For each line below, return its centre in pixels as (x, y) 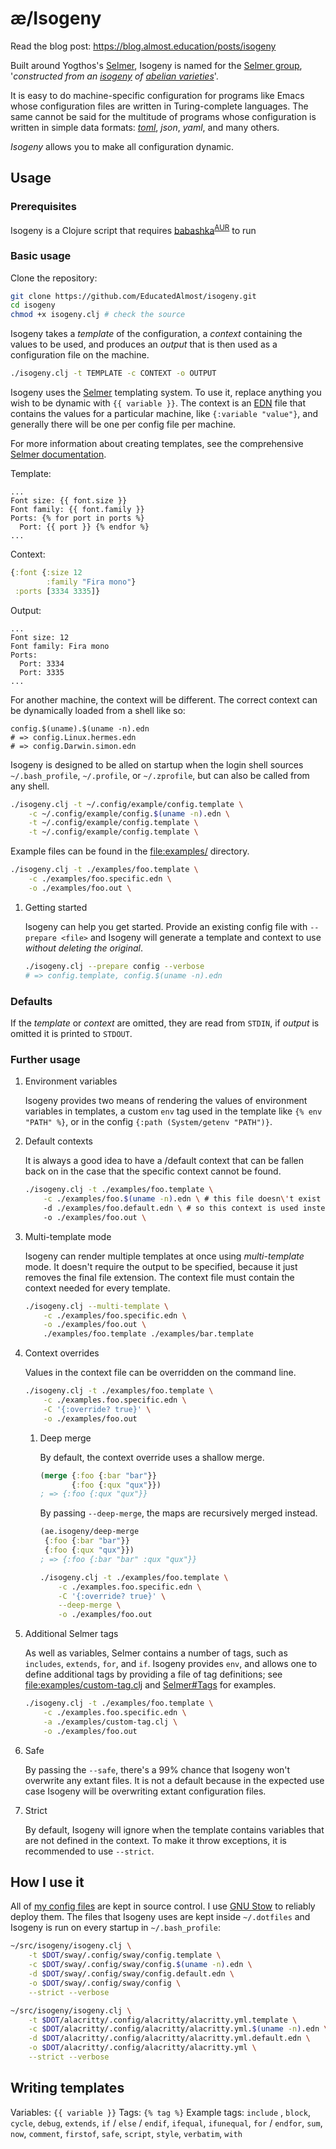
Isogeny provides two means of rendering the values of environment (166, 1101)
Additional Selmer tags (71, 1634)
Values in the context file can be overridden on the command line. (160, 1373)
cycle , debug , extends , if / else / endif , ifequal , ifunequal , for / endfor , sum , (166, 2123)
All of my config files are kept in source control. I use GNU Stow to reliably (163, 1906)
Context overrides (62, 1353)
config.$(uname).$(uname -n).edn (80, 728)
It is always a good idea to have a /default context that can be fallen (164, 1161)
